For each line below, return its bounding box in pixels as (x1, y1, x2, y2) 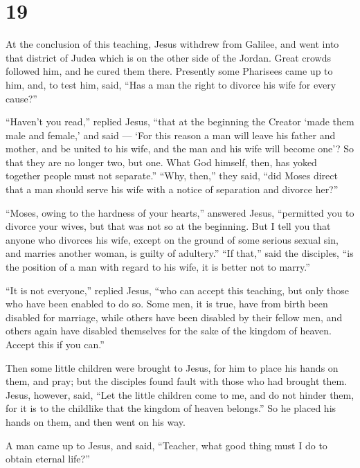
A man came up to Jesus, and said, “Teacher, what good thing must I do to (6, 438, 327, 452)
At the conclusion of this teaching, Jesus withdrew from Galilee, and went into (6, 37, 339, 51)
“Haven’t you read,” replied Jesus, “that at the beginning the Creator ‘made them (6, 114, 354, 129)
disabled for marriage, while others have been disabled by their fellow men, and (6, 309, 343, 324)
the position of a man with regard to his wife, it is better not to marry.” (6, 260, 310, 274)
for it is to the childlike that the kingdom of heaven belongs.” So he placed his (6, 401, 336, 415)
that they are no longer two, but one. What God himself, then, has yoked (6, 154, 317, 169)
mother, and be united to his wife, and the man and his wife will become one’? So (6, 141, 354, 156)
